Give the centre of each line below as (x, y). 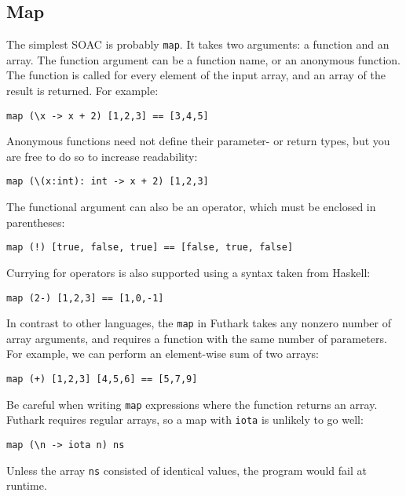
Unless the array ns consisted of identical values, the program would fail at (187, 470)
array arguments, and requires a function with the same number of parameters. (197, 338)
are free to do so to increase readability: (102, 156)
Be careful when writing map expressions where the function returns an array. (192, 404)
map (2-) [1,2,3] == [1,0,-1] (85, 298)
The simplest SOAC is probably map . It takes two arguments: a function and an (198, 44)
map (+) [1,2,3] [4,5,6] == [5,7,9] (102, 379)
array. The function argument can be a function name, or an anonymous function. (203, 59)
